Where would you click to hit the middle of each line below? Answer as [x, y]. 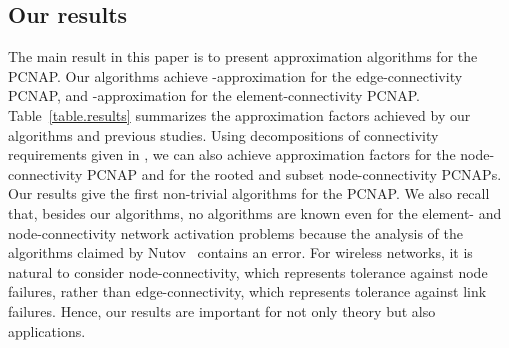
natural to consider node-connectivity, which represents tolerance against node [248, 271]
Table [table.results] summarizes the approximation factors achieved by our [239, 114]
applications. [47, 330]
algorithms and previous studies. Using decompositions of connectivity [223, 134]
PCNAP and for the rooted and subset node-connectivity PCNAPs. [294, 173]
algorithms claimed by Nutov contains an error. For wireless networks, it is [240, 252]
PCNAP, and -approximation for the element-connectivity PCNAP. [214, 95]
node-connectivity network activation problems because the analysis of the [235, 232]
